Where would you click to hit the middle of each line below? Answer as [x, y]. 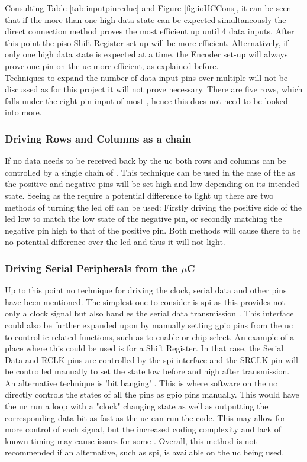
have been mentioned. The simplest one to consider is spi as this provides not [145, 301]
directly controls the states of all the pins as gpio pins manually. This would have [152, 394]
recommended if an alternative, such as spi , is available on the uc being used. [145, 452]
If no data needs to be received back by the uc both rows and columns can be [146, 161]
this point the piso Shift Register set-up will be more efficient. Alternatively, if [147, 42]
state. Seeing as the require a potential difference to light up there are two [139, 195]
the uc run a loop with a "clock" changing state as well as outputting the [137, 406]
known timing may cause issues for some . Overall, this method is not [131, 440]
